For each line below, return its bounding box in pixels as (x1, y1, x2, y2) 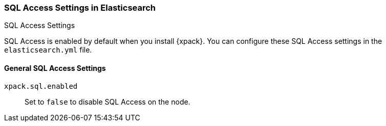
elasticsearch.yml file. (4, 45, 92, 55)
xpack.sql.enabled (4, 82, 78, 90)
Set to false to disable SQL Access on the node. (25, 97, 190, 106)
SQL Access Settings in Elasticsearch (4, 3, 156, 13)
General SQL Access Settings (4, 63, 106, 72)
